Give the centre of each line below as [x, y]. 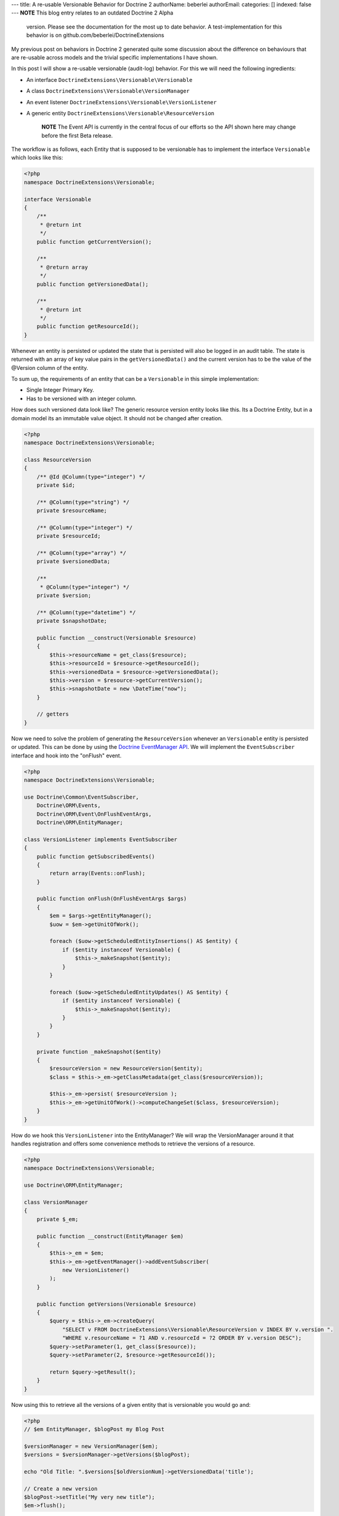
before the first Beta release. [77, 135]
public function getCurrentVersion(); [94, 242]
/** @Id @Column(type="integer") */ [91, 477]
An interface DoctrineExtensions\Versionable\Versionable [110, 79]
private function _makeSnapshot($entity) [99, 1051]
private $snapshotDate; [72, 621]
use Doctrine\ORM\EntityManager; [74, 1185]
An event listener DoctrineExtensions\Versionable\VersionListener [122, 102]
